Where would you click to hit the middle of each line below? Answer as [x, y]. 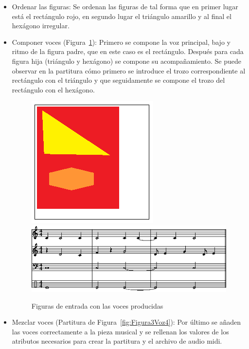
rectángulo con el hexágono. [53, 89]
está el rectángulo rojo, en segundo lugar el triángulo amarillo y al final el [122, 16]
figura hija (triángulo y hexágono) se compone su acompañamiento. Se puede [126, 61]
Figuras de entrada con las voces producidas [97, 305]
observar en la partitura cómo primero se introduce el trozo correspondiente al [129, 70]
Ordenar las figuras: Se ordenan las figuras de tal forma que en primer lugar [125, 6]
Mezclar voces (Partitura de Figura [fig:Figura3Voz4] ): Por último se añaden [126, 322]
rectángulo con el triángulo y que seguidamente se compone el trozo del [118, 80]
